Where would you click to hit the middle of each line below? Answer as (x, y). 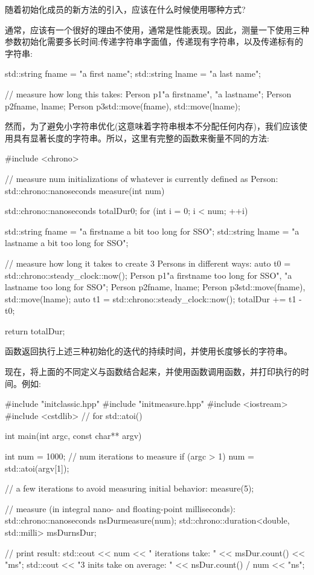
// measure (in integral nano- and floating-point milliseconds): (120, 508)
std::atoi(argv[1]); (37, 468)
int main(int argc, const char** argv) (73, 436)
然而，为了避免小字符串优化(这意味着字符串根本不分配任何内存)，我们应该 (152, 126)
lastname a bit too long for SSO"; (67, 243)
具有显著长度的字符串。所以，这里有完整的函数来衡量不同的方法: (141, 138)
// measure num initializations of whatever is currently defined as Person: (142, 178)
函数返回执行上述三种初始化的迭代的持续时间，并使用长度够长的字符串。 (149, 351)
